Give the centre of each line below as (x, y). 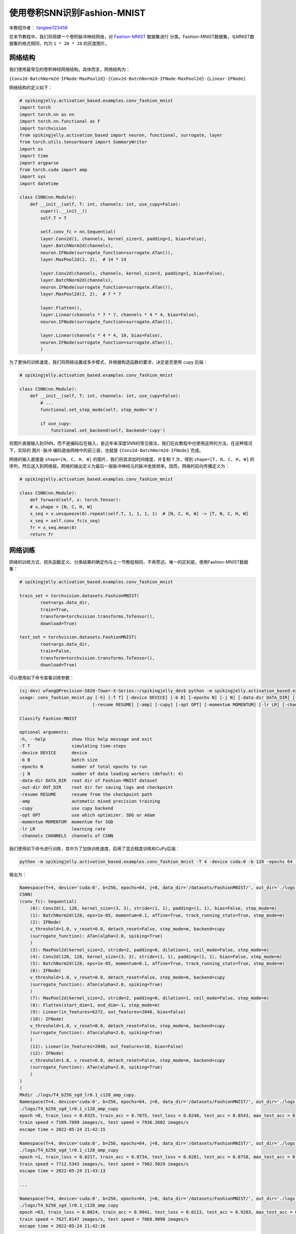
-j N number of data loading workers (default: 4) (101, 773)
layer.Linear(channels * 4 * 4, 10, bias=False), (101, 335)
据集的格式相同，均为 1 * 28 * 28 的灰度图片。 (59, 43)
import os (31, 149)
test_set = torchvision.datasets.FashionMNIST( (78, 637)
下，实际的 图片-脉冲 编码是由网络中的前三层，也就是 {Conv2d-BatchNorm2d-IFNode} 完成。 (106, 450)
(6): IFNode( (46, 970)
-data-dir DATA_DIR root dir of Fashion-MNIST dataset (89, 781)
